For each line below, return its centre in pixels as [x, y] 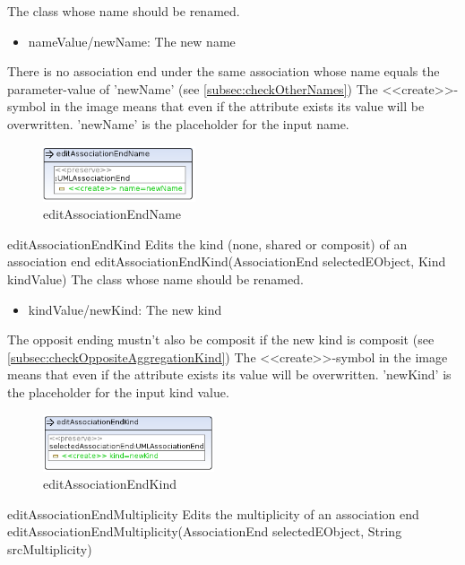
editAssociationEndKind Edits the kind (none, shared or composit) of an [207, 243]
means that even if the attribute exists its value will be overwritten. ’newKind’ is [229, 374]
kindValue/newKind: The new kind [125, 309]
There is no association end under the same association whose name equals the [224, 71]
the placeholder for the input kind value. [118, 392]
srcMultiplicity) [50, 548]
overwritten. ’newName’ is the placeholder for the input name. [178, 123]
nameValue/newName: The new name [132, 41]
